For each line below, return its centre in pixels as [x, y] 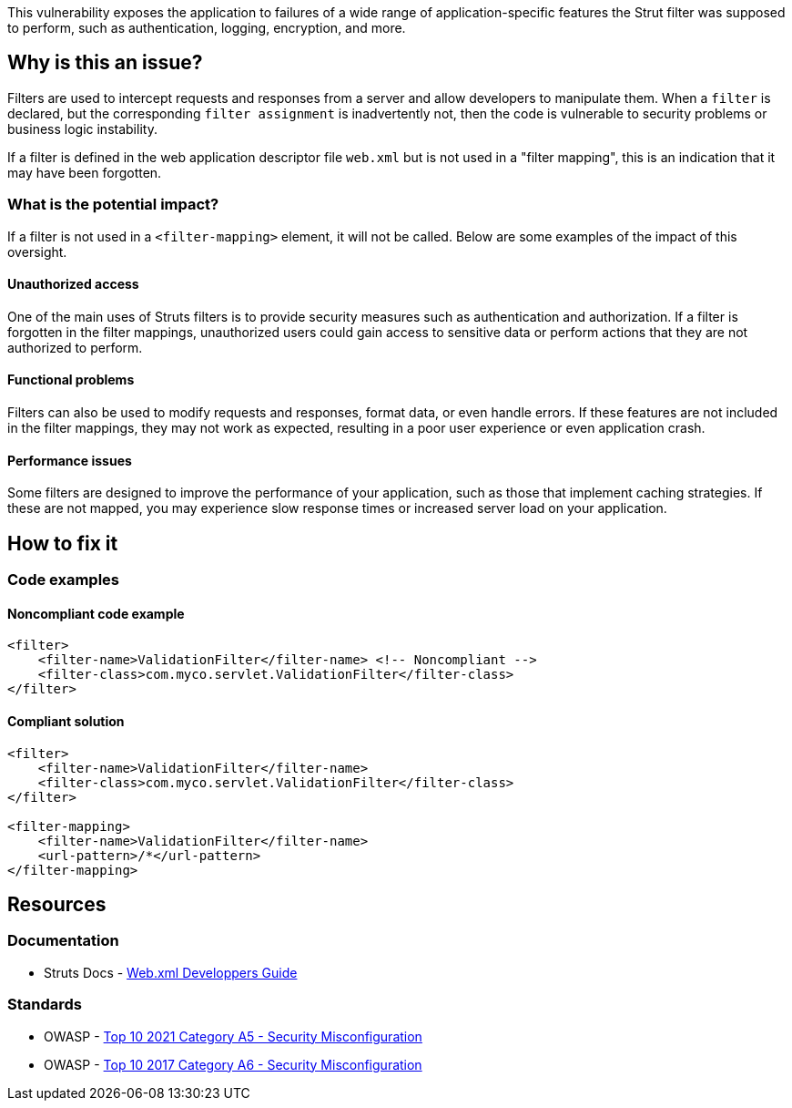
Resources [57, 904]
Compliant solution [66, 721]
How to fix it [63, 543]
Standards [45, 1005]
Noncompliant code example [96, 613]
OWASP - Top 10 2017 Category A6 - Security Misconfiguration [233, 1064]
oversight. [37, 251]
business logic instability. [82, 128]
